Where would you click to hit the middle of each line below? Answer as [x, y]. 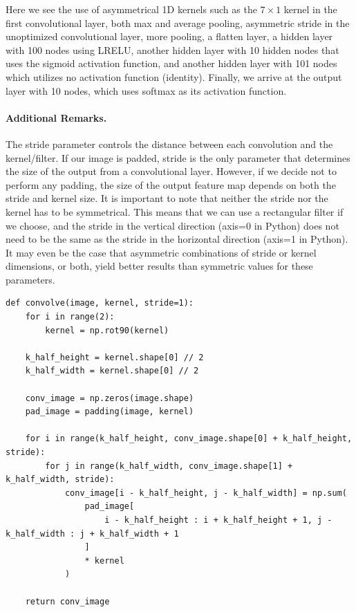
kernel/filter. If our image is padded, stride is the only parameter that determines [178, 157]
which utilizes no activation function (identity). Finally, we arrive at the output [174, 76]
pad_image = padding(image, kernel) [110, 412]
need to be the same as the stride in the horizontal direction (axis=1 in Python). [177, 239]
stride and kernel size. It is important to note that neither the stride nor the [167, 198]
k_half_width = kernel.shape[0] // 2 [112, 371]
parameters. [30, 279]
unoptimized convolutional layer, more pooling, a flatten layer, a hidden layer [169, 36]
